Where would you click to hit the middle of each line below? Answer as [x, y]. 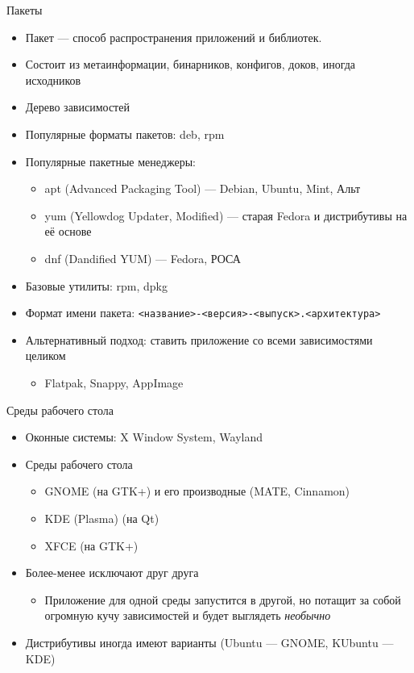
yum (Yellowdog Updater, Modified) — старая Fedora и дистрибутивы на [226, 215]
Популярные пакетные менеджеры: [110, 161]
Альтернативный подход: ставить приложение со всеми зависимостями [199, 339]
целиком [46, 355]
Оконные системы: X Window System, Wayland [144, 437]
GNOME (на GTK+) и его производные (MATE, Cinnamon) [197, 491]
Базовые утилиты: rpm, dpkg [97, 285]
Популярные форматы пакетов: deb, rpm [125, 134]
